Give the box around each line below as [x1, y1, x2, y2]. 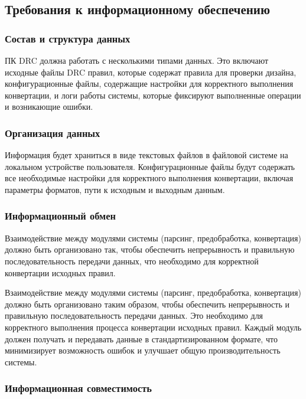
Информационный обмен [5, 208, 116, 223]
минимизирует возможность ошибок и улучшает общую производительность [5, 344, 281, 357]
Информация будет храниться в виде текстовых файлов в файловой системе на [5, 149, 288, 161]
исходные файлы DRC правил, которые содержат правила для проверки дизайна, [5, 66, 297, 78]
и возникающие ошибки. [5, 100, 93, 113]
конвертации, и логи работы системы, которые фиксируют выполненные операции [5, 89, 301, 101]
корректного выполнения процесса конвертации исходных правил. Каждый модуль [5, 320, 302, 333]
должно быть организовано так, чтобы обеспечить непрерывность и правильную [5, 243, 295, 256]
